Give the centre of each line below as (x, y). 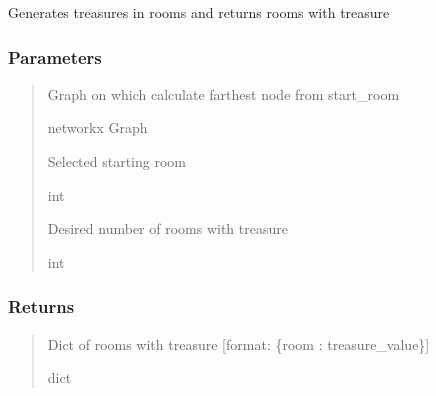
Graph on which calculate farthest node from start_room (223, 93)
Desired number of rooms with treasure (167, 228)
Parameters (55, 56)
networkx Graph (97, 127)
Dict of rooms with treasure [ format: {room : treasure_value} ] (238, 343)
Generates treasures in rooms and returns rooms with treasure (199, 12)
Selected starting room (117, 161)
